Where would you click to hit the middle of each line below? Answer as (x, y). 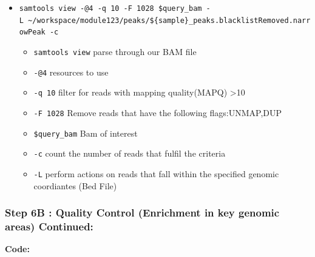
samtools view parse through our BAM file (115, 51)
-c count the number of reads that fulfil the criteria (130, 153)
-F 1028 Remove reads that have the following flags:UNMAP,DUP (158, 112)
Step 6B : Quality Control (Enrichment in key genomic (142, 213)
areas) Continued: (49, 226)
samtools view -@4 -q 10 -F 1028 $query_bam (110, 8)
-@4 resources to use (71, 72)
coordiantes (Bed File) (75, 185)
